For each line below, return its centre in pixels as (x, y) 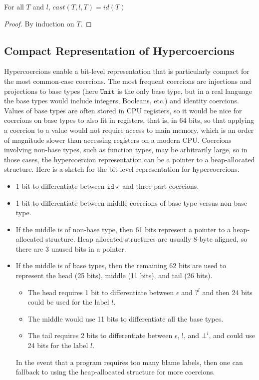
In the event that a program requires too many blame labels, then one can (129, 362)
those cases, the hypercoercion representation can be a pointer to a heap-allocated (129, 159)
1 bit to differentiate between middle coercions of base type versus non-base (131, 202)
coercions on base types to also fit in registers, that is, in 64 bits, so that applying (129, 120)
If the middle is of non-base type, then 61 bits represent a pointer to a (123, 229)
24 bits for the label (58, 345)
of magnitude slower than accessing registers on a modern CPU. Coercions (118, 140)
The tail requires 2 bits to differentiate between (100, 335)
